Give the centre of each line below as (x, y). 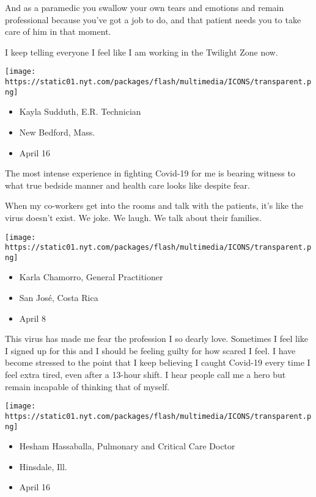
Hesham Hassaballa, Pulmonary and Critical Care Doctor (127, 446)
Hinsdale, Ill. (43, 466)
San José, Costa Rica (59, 298)
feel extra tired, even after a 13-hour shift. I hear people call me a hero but (145, 375)
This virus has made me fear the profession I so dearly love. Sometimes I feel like (157, 339)
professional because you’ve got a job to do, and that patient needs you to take (153, 19)
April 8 (33, 318)
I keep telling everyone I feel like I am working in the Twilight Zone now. (141, 52)
